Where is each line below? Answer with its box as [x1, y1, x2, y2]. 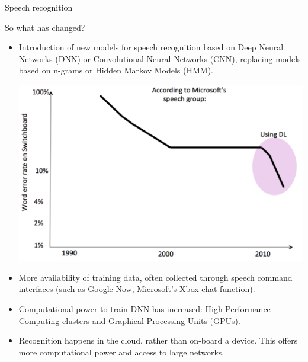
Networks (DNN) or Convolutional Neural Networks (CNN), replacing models [18, 52, 301, 65]
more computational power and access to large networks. [18, 345, 224, 358]
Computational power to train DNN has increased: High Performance [18, 303, 271, 315]
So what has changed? [5, 21, 85, 33]
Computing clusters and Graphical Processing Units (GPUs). [18, 314, 240, 326]
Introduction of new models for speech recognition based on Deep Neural [18, 41, 284, 53]
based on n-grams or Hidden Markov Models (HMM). [18, 64, 213, 76]
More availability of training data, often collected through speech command [18, 271, 293, 283]
